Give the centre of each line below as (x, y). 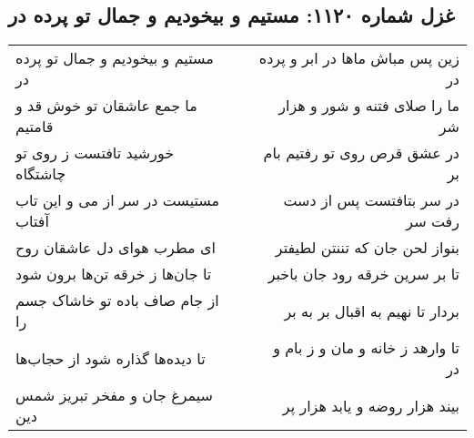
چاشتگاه (41, 174)
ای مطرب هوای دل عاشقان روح (116, 248)
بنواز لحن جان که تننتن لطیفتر (367, 248)
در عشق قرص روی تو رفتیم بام (361, 153)
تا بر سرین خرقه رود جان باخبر (363, 274)
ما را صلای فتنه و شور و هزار (369, 106)
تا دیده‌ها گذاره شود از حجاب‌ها (111, 358)
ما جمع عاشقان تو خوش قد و (106, 106)
